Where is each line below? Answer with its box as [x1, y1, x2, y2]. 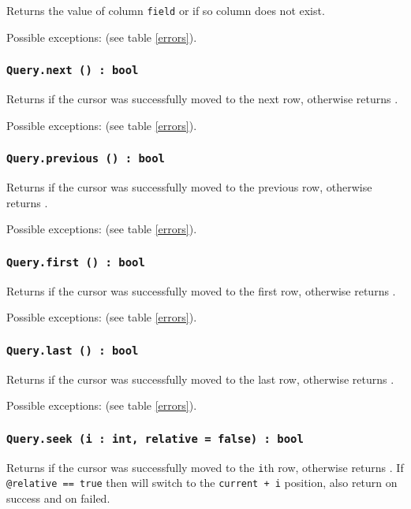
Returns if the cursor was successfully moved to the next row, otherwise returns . [6, 91, 398, 107]
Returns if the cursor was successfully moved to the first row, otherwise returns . [6, 282, 396, 299]
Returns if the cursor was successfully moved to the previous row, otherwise [6, 179, 372, 195]
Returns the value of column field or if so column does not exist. [6, 2, 325, 18]
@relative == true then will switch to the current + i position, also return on [6, 474, 398, 491]
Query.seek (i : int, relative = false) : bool [6, 432, 304, 445]
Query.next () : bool [6, 64, 139, 77]
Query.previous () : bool [6, 152, 165, 165]
